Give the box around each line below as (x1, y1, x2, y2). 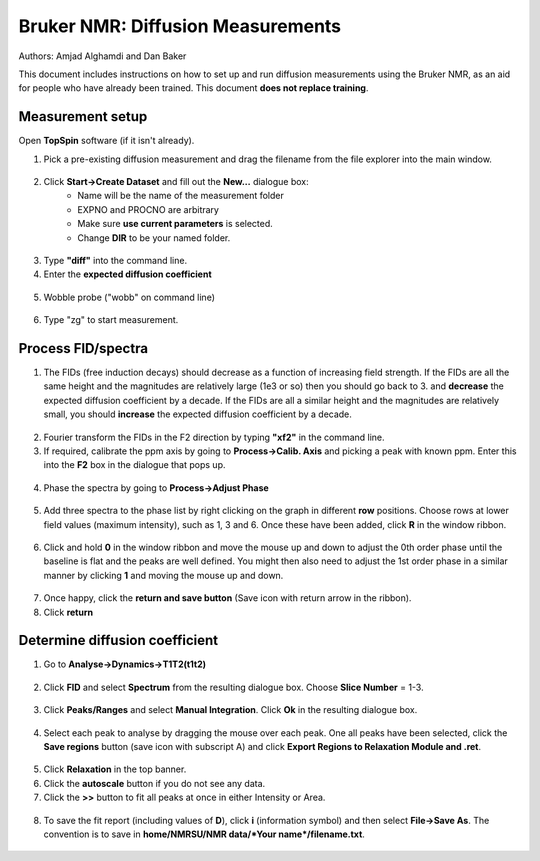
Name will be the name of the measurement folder (77, 190, 285, 202)
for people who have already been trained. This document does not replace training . (18, 82, 369, 94)
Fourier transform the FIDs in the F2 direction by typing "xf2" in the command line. (43, 431, 385, 443)
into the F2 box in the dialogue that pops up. (43, 459, 226, 471)
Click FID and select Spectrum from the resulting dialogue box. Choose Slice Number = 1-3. (43, 681, 424, 693)
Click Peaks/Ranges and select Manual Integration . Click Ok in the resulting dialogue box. (43, 704, 418, 716)
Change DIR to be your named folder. (77, 231, 231, 244)
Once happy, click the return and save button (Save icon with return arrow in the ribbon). (43, 592, 412, 604)
